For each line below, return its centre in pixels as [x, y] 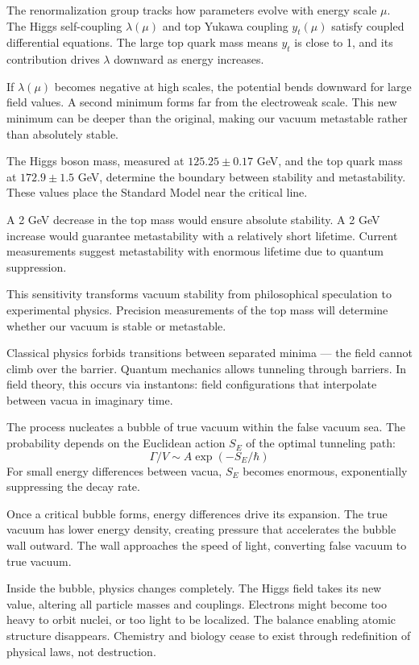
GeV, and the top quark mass [330, 161]
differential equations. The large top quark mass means [142, 42]
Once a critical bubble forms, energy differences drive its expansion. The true [197, 513]
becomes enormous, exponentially [325, 470]
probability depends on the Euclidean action [116, 443]
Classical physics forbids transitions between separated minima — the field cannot [209, 353]
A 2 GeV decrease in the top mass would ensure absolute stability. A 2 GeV [193, 219]
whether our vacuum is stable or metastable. [116, 325]
